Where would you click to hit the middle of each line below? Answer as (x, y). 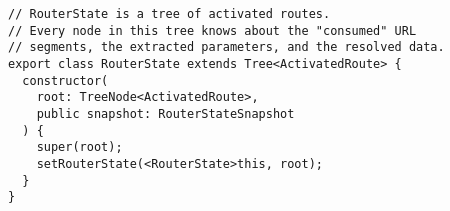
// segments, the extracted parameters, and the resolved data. (226, 47)
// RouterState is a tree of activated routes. (169, 14)
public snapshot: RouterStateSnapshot (165, 113)
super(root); (79, 147)
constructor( (65, 80)
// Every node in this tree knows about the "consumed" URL (212, 30)
